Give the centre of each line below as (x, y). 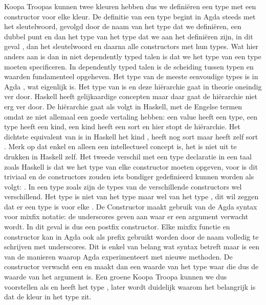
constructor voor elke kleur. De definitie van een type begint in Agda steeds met (130, 16)
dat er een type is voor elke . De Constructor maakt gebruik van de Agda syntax (131, 206)
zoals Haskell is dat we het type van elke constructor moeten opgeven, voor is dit (131, 166)
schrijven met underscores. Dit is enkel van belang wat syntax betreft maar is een (132, 247)
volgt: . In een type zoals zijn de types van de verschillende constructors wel (123, 186)
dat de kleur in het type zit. (48, 297)
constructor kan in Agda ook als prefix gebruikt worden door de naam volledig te (131, 236)
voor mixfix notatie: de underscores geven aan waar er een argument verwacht (126, 216)
